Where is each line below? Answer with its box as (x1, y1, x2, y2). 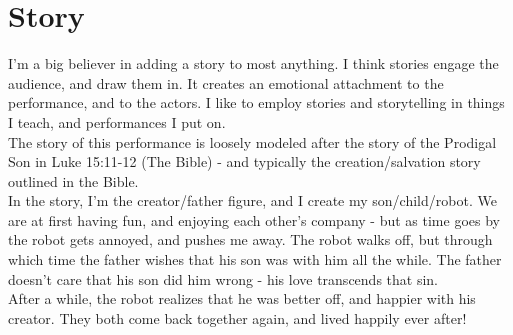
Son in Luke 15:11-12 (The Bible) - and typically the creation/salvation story (8, 151, 481, 172)
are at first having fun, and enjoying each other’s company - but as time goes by (8, 209, 500, 230)
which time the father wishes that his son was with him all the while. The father (8, 249, 502, 270)
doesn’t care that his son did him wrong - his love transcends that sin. (8, 268, 438, 289)
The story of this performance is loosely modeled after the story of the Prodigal (8, 131, 497, 152)
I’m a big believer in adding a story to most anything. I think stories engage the (8, 53, 499, 74)
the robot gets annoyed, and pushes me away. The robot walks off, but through (8, 229, 493, 250)
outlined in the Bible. (8, 170, 139, 191)
